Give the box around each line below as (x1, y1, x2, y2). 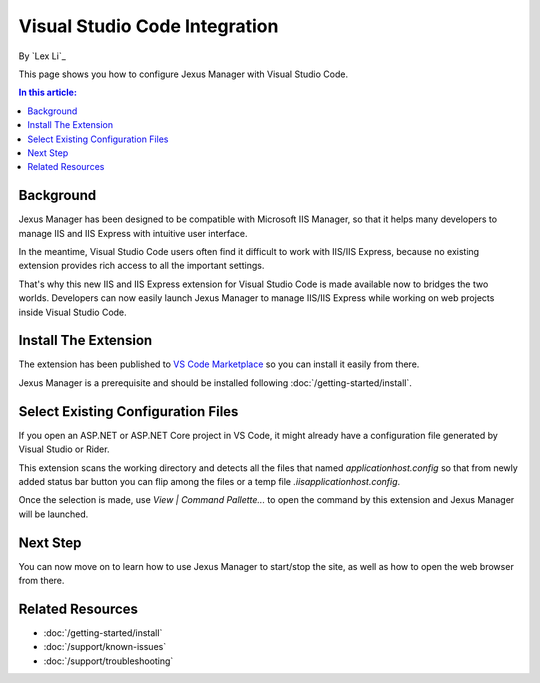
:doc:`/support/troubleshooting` (43, 655, 174, 667)
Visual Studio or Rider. (18, 443, 110, 455)
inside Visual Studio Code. (18, 306, 127, 318)
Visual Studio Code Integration (18, 15, 279, 37)
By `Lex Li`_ (18, 50, 67, 62)
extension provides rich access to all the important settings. (18, 260, 265, 272)
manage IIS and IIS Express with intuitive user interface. (18, 227, 249, 239)
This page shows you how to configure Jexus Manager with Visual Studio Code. (18, 68, 349, 80)
